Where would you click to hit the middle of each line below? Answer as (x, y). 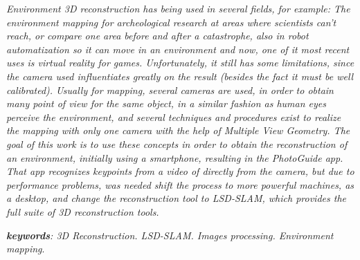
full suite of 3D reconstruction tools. (83, 211)
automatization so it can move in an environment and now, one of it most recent (178, 49)
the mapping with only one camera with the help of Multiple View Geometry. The (178, 130)
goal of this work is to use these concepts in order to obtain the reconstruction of (177, 143)
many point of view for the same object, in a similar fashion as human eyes (166, 103)
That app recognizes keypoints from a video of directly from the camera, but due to (180, 171)
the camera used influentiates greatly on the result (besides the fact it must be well (180, 76)
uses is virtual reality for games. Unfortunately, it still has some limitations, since (180, 63)
